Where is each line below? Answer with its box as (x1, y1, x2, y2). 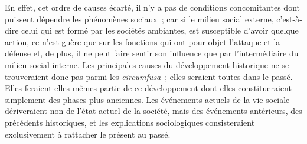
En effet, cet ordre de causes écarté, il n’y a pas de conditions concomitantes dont (5, 1, 300, 13)
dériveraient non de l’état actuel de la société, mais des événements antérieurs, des (5, 105, 302, 117)
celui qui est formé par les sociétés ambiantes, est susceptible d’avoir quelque (21, 24, 299, 36)
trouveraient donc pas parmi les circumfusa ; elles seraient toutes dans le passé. (5, 70, 293, 82)
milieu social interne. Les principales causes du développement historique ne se (5, 58, 289, 71)
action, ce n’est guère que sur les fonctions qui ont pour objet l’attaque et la (5, 35, 280, 48)
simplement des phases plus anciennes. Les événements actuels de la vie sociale (5, 93, 290, 105)
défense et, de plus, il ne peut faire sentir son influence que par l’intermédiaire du (5, 47, 299, 59)
